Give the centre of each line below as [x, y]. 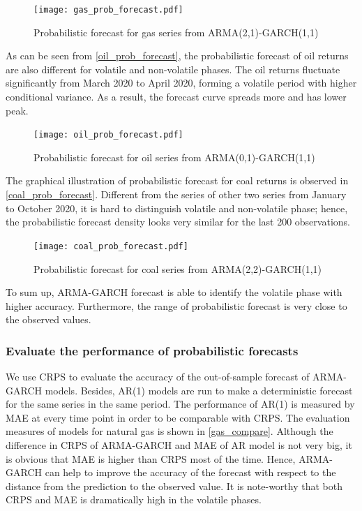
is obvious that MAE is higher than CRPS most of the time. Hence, [151, 458]
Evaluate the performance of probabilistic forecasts [152, 350]
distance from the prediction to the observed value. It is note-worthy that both [174, 486]
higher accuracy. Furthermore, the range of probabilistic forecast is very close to [176, 305]
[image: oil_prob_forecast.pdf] [108, 135]
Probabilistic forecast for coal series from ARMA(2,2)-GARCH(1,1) [178, 268]
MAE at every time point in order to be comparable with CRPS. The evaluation [178, 417]
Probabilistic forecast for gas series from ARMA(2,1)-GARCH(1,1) [176, 32]
